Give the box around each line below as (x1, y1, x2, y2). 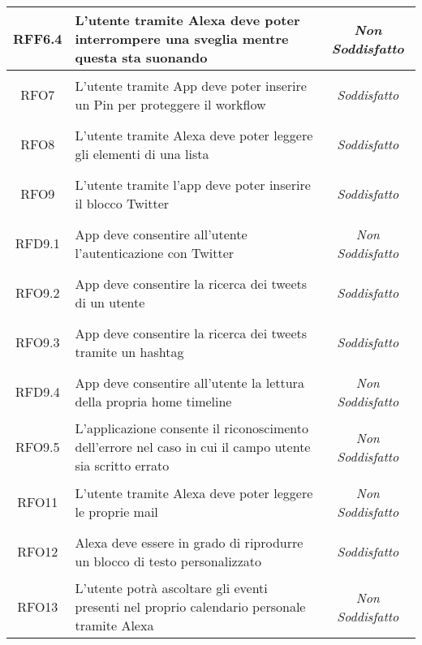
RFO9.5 (15, 437, 60, 456)
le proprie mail (75, 501, 158, 521)
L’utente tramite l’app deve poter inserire (75, 174, 311, 194)
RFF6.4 (13, 29, 62, 48)
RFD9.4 (15, 382, 60, 401)
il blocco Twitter (75, 193, 170, 213)
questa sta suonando (75, 48, 208, 67)
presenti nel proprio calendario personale (75, 597, 306, 616)
